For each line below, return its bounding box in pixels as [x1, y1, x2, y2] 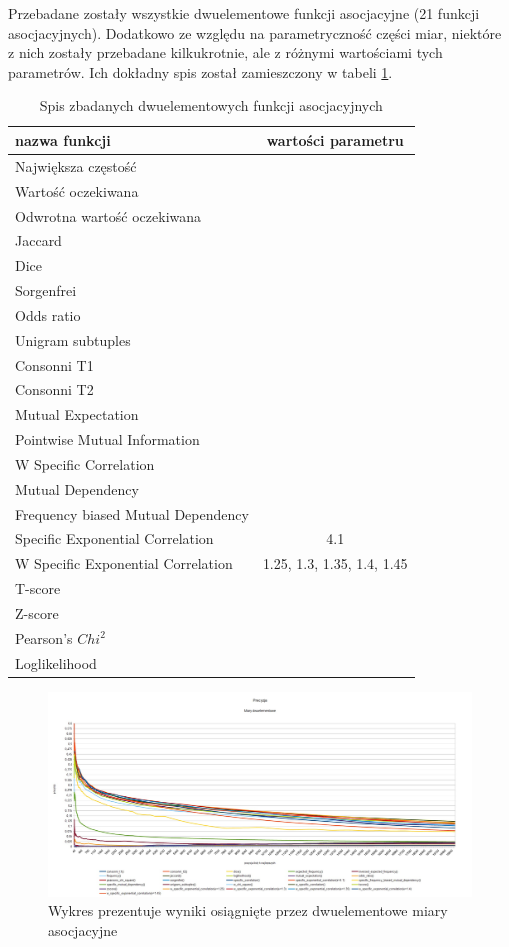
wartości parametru [266, 129, 404, 150]
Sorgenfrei [15, 280, 77, 301]
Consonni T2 [15, 379, 94, 400]
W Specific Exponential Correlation [15, 553, 233, 574]
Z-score [15, 603, 59, 623]
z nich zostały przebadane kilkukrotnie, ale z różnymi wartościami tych [8, 42, 443, 63]
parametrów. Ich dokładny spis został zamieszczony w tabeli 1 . [8, 61, 393, 82]
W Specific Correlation [15, 453, 155, 474]
